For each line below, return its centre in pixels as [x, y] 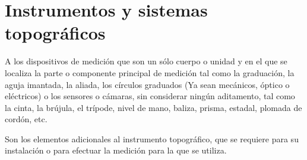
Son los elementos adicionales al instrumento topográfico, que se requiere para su [152, 138]
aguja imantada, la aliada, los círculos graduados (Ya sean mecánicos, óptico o [147, 84]
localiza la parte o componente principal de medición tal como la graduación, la [150, 72]
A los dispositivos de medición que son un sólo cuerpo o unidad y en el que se [146, 61]
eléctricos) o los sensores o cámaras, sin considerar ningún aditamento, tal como [150, 96]
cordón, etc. [26, 119]
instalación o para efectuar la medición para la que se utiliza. [116, 150]
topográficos [55, 33]
